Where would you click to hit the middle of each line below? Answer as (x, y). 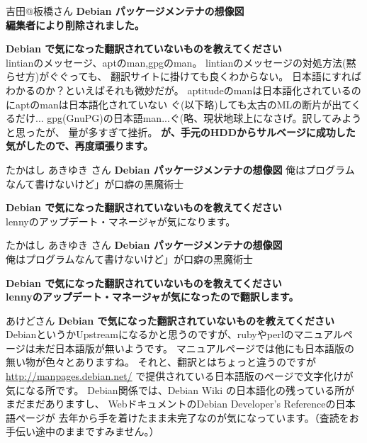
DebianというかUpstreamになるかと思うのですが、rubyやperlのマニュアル (175, 334)
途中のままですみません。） (97, 431)
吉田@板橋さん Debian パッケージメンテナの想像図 (125, 11)
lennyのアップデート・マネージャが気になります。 (121, 221)
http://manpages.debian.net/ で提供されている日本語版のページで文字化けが (180, 376)
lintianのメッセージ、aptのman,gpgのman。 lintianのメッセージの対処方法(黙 (181, 62)
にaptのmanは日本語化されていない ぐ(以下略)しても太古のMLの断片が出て (179, 104)
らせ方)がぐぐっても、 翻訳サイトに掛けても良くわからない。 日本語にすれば (184, 76)
